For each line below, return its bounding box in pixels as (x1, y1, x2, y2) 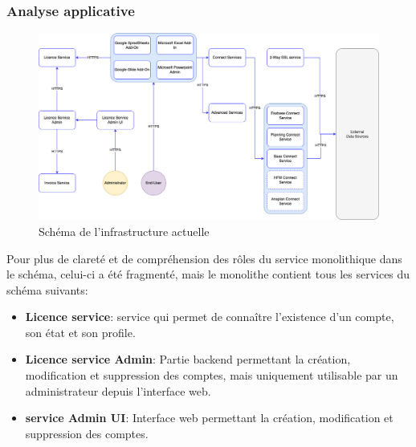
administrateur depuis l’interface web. (25, 382, 211, 399)
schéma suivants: (6, 281, 88, 298)
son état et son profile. (25, 323, 136, 340)
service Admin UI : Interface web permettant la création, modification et (25, 409, 394, 426)
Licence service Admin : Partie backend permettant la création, (25, 351, 351, 368)
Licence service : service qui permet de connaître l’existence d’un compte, (25, 308, 394, 325)
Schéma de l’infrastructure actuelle (39, 222, 210, 239)
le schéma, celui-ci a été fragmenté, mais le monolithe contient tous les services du (6, 266, 410, 282)
